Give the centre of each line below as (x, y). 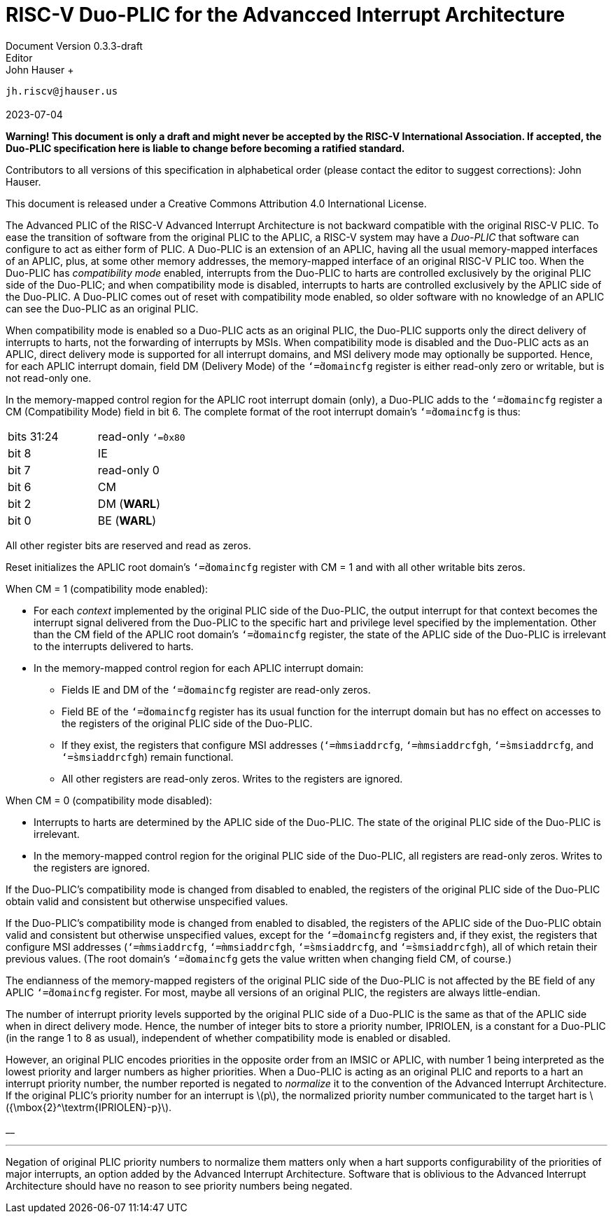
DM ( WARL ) (129, 503)
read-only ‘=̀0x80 (141, 436)
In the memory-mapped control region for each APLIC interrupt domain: (199, 668)
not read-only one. (49, 378)
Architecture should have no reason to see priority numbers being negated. (179, 1185)
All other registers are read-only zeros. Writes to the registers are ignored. (232, 778)
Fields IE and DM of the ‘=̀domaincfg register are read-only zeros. (216, 689)
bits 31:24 (33, 436)
